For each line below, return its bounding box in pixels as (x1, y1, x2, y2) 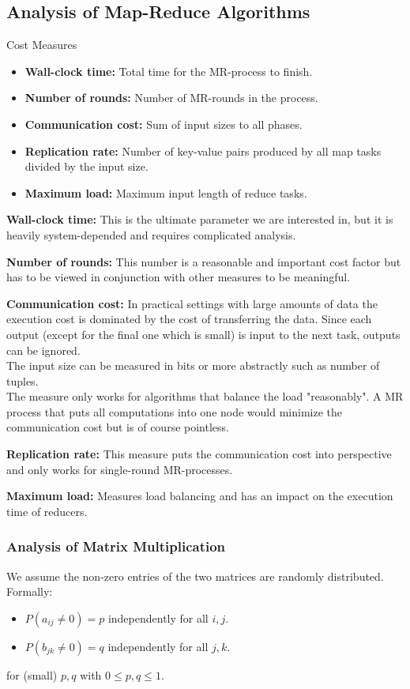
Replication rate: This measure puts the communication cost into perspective (6, 446, 392, 462)
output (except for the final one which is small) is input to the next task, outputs (6, 326, 401, 342)
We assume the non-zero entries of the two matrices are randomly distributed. (6, 567, 384, 584)
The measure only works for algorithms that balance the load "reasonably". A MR (6, 388, 404, 405)
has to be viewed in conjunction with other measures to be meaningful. (6, 269, 351, 285)
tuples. (6, 372, 39, 389)
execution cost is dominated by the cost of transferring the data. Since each (6, 311, 372, 327)
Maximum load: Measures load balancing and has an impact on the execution (6, 488, 393, 504)
